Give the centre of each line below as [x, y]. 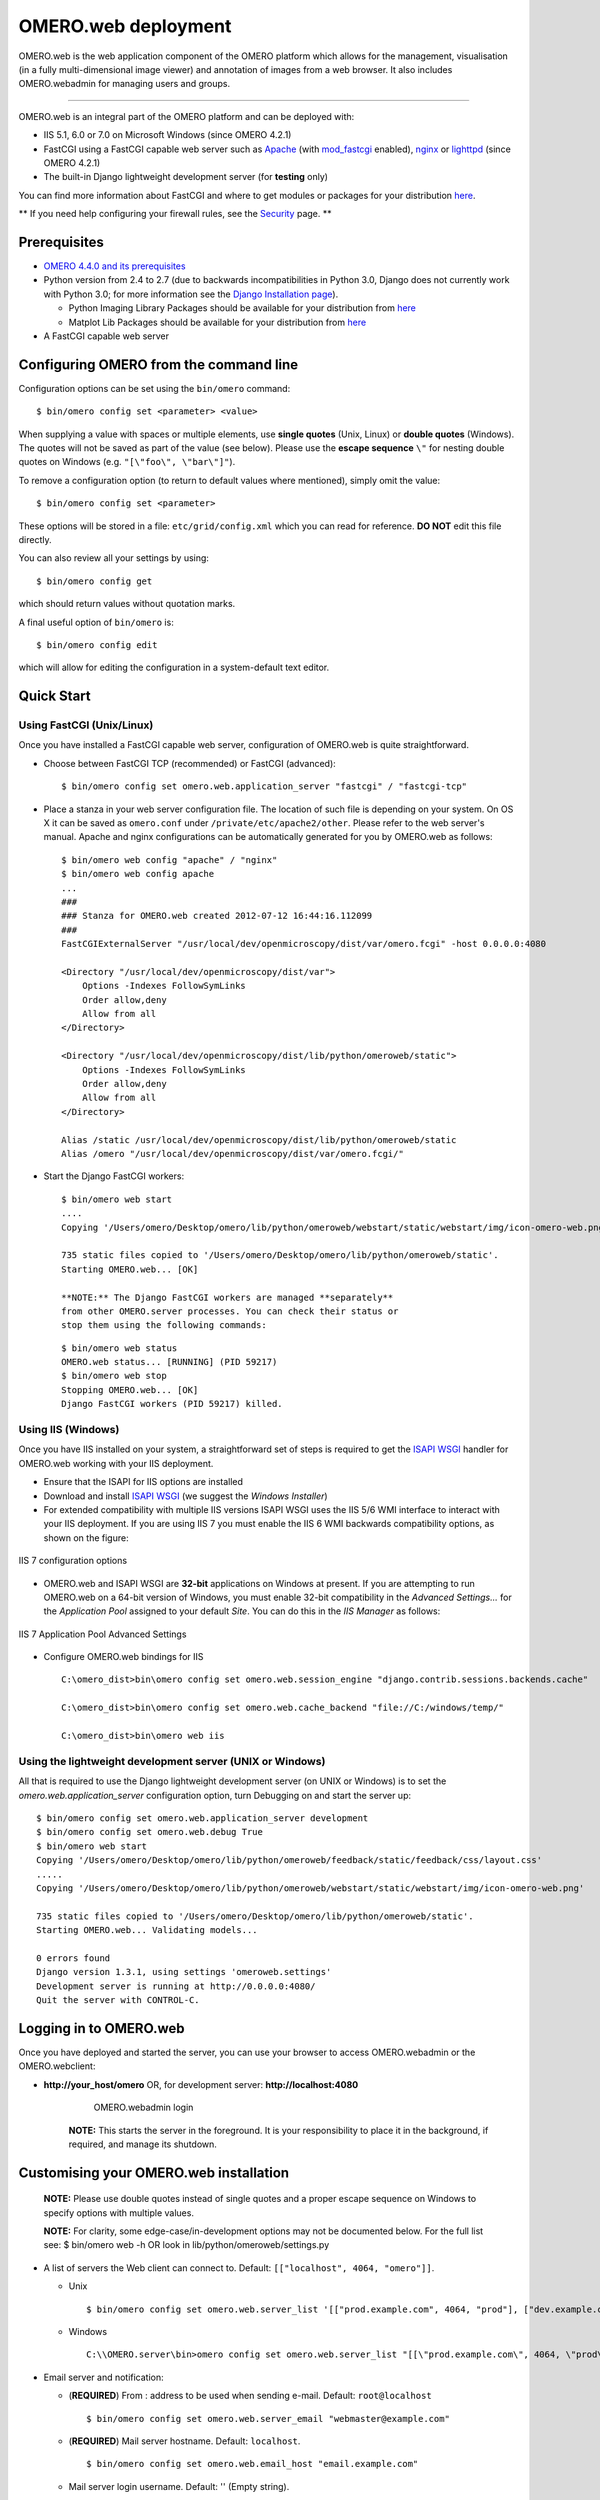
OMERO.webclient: [57, 2066]
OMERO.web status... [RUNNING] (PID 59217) [169, 1362]
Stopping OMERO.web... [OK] [130, 1389]
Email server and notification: [103, 2377]
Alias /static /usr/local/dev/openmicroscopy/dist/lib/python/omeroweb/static [259, 1139]
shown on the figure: [86, 1537]
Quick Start [54, 696]
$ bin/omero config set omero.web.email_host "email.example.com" [252, 2464]
